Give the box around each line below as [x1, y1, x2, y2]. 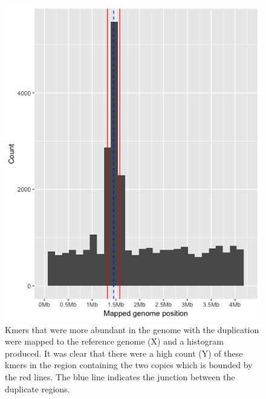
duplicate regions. [5, 382, 70, 395]
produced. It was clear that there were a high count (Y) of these [5, 346, 243, 359]
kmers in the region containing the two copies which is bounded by [5, 358, 253, 371]
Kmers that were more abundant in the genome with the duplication [5, 323, 259, 336]
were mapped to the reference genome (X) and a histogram [5, 335, 224, 348]
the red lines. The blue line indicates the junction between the [5, 370, 235, 383]
